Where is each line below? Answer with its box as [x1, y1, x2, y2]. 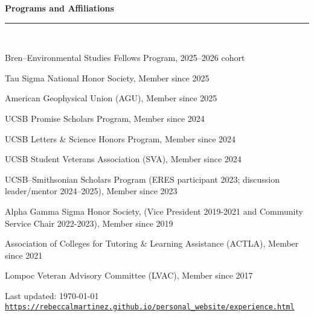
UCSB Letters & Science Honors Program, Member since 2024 [5, 132, 236, 145]
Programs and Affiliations [5, 2, 114, 14]
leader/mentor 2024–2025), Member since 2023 [5, 185, 178, 197]
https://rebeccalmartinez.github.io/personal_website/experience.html [5, 302, 295, 311]
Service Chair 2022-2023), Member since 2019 [5, 216, 173, 229]
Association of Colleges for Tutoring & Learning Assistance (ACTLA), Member [5, 237, 299, 250]
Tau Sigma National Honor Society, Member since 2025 [5, 71, 210, 84]
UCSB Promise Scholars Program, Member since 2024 [5, 112, 205, 124]
